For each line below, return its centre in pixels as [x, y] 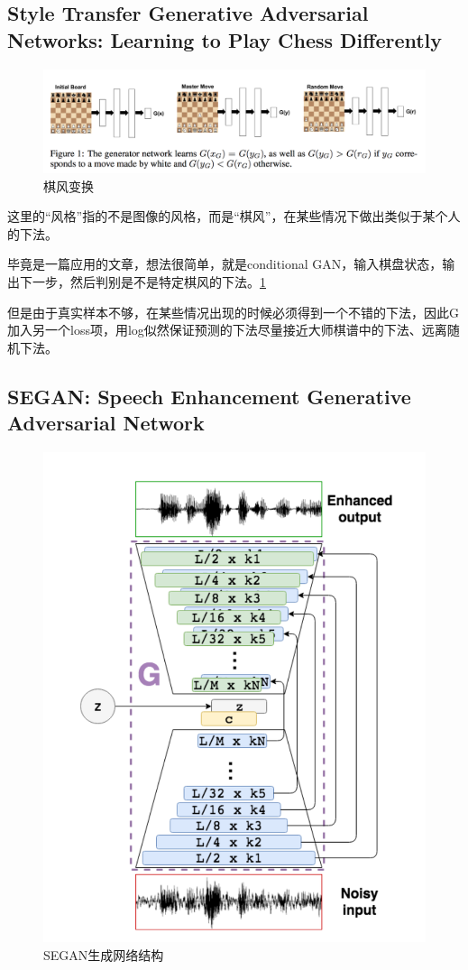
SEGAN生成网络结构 [104, 955]
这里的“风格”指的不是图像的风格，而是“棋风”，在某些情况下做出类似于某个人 [234, 216]
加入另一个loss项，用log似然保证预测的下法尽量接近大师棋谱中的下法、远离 [227, 330]
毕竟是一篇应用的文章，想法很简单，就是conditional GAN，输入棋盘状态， [225, 264]
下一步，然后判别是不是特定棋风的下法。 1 [142, 282]
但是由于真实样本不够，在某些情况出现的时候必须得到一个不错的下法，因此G [233, 312]
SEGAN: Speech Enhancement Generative [209, 396]
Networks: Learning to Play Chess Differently [225, 39]
